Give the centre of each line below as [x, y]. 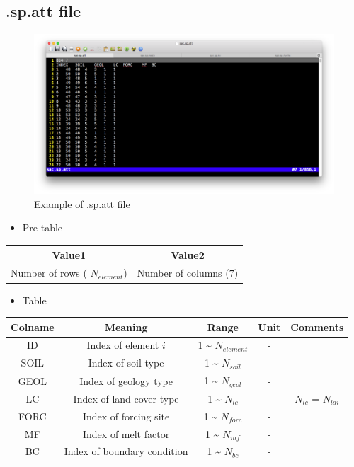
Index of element [123, 345]
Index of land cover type [126, 398]
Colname [33, 327]
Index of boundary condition [126, 451]
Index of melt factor [126, 433]
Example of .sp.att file [82, 203]
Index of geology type [126, 380]
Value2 [188, 254]
